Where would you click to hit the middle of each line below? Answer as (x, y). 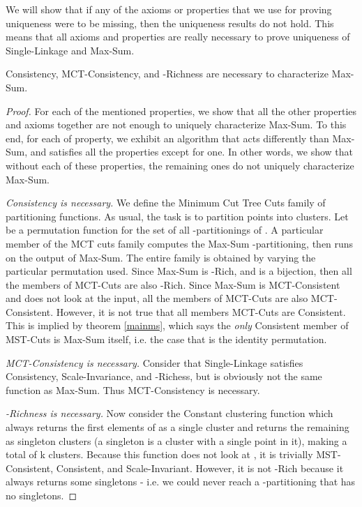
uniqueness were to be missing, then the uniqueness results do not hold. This (170, 23)
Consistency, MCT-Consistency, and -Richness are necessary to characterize (167, 74)
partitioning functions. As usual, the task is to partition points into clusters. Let (177, 216)
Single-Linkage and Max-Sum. (70, 50)
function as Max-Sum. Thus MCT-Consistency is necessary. (133, 389)
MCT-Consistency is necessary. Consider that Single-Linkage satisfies (154, 362)
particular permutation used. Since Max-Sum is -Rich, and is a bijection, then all (179, 271)
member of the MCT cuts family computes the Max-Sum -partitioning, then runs (180, 243)
